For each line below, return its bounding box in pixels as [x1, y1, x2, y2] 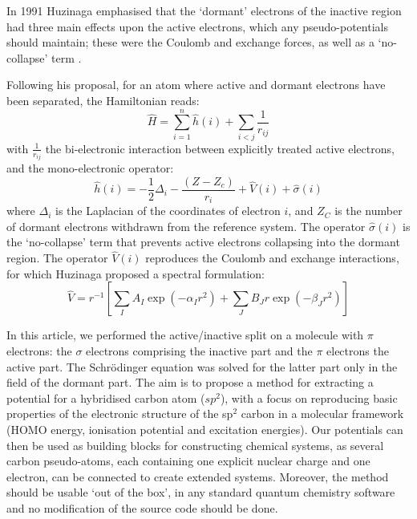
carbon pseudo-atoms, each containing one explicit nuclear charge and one [6, 452, 370, 469]
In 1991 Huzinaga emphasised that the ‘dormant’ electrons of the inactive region [6, 2, 402, 18]
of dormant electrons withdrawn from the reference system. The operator [6, 217, 366, 234]
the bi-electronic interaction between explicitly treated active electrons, [45, 140, 395, 156]
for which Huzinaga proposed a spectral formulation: [6, 265, 265, 282]
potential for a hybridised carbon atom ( [6, 389, 205, 406]
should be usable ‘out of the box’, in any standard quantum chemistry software [6, 484, 395, 501]
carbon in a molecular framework [241, 405, 404, 422]
